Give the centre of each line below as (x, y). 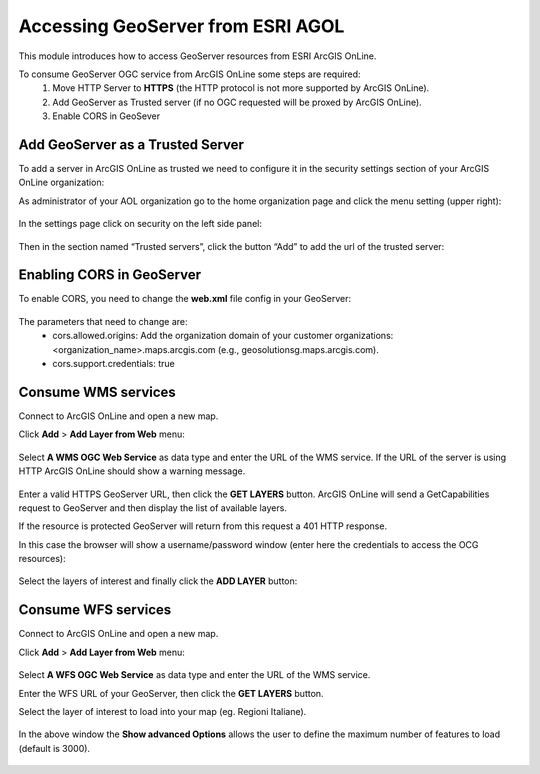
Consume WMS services (97, 391)
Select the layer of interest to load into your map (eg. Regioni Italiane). (162, 711)
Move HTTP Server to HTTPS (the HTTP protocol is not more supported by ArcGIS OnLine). (241, 88)
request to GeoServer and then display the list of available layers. (152, 507)
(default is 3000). (54, 748)
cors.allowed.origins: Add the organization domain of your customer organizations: (223, 336)
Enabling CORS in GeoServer (110, 275)
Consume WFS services (95, 610)
